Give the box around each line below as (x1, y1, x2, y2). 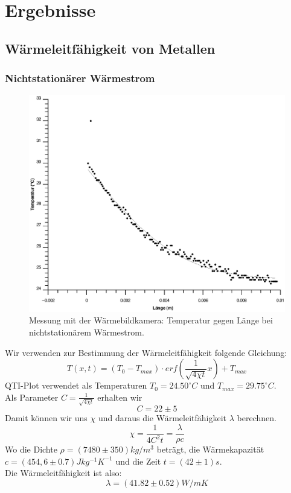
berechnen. (237, 412, 277, 424)
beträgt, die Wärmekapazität (156, 443, 264, 456)
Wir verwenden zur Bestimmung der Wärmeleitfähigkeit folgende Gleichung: (5, 346, 287, 358)
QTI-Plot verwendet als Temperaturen (5, 379, 147, 392)
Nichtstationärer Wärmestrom (5, 71, 155, 86)
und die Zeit (115, 454, 161, 467)
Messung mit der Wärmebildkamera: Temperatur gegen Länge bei (29, 314, 273, 326)
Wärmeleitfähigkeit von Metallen (5, 39, 216, 57)
